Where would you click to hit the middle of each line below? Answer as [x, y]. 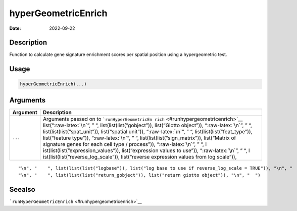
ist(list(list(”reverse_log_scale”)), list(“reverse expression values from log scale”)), [140, 156]
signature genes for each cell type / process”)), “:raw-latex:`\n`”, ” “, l [125, 144]
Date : [15, 28]
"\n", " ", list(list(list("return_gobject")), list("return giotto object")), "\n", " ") [140, 175]
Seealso [22, 190]
